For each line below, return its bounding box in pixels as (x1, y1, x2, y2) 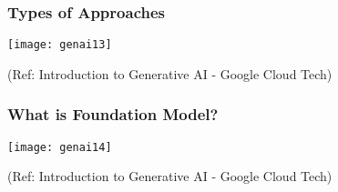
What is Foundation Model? (7, 103, 219, 126)
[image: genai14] (7, 140, 112, 154)
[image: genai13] (7, 38, 112, 52)
